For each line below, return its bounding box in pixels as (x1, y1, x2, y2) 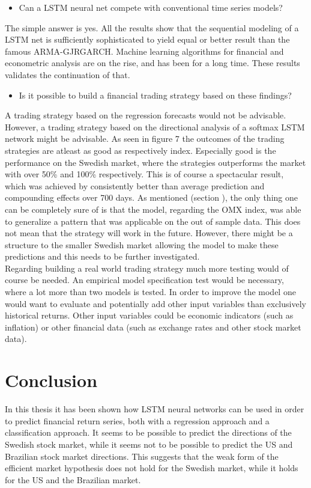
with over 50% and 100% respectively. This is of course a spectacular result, (5, 168, 284, 180)
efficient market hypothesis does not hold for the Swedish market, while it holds (5, 462, 298, 474)
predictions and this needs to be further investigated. (5, 250, 200, 263)
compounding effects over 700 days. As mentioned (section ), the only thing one (5, 191, 298, 204)
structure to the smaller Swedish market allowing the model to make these (5, 238, 279, 251)
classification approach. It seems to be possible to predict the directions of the (5, 426, 292, 439)
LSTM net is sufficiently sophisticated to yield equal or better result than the (5, 33, 290, 46)
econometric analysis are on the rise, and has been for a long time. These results (5, 56, 300, 69)
